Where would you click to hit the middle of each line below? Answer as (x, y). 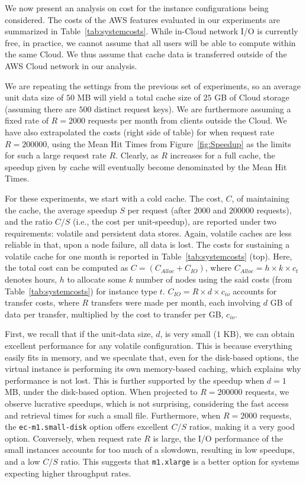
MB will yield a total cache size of (139, 97)
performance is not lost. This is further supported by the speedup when (135, 380)
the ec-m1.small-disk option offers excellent (87, 427)
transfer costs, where (42, 302)
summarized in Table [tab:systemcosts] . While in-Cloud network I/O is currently (152, 31)
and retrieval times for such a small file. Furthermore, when (113, 415)
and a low (22, 461)
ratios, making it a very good (242, 427)
